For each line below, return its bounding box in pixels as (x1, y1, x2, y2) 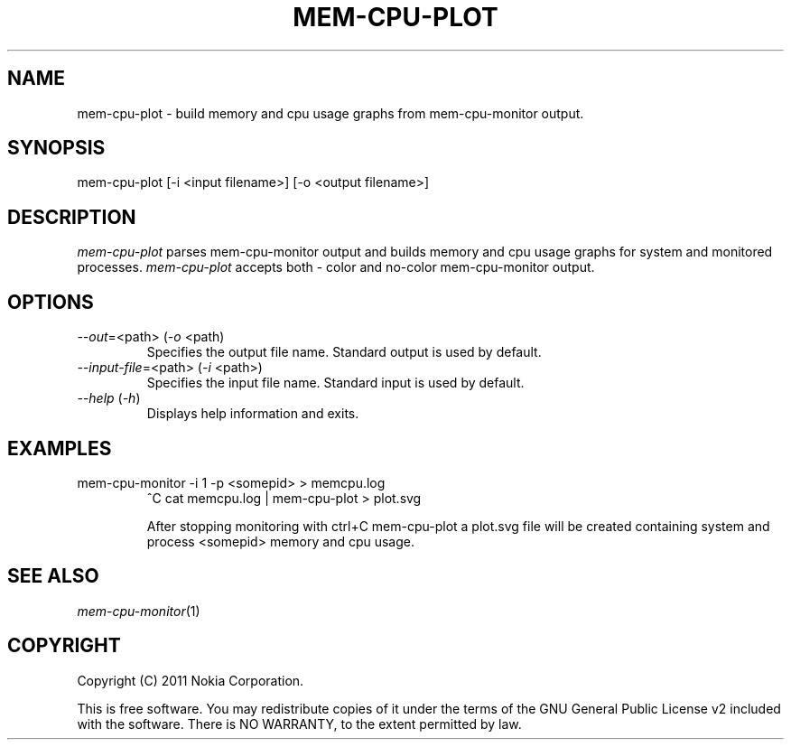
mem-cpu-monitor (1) (77, 602, 200, 619)
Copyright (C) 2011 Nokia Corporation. (77, 672, 304, 688)
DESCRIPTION (7, 205, 136, 229)
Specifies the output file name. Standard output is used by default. (146, 344, 542, 360)
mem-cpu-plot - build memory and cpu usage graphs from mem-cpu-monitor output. (77, 105, 584, 121)
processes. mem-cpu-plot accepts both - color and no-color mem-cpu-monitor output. (77, 259, 595, 275)
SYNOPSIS (7, 136, 106, 160)
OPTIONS (7, 290, 94, 313)
